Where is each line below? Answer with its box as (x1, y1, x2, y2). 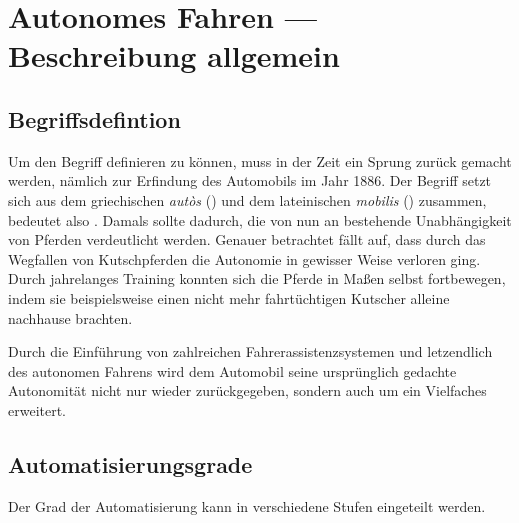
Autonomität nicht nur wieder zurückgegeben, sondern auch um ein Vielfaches (8, 380, 487, 401)
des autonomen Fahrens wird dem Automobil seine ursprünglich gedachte (8, 360, 457, 381)
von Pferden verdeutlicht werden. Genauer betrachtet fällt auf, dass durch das (8, 229, 486, 250)
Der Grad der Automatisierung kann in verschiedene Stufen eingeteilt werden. (8, 495, 486, 516)
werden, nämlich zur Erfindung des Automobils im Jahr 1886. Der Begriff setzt (8, 170, 492, 191)
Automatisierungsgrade (8, 448, 253, 479)
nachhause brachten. (8, 307, 133, 328)
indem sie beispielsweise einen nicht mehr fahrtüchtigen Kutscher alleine (8, 287, 450, 308)
